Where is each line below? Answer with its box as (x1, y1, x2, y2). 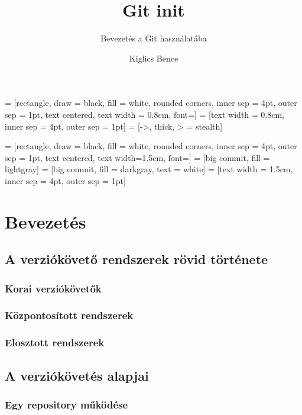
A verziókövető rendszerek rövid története (5, 250, 268, 268)
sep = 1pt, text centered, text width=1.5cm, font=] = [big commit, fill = (5, 151, 270, 163)
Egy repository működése (5, 397, 128, 411)
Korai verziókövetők (5, 281, 102, 295)
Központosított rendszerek (5, 308, 134, 323)
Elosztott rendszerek (5, 335, 105, 350)
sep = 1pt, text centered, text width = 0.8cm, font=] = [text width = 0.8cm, (5, 108, 284, 120)
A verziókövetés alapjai (5, 366, 149, 384)
